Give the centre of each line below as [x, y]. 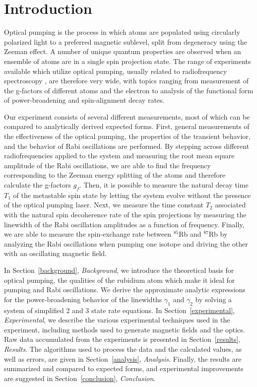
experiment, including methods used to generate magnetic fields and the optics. [125, 329]
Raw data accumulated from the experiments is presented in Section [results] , [122, 339]
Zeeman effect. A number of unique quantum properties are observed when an [123, 51]
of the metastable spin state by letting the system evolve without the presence [132, 195]
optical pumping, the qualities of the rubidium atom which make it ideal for [120, 280]
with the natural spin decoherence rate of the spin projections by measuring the [125, 215]
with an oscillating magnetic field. [55, 253]
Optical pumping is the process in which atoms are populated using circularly [122, 32]
